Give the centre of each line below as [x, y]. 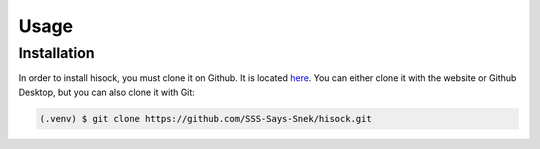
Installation [56, 53]
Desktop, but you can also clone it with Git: [106, 92]
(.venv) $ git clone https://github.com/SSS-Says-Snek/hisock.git [205, 118]
